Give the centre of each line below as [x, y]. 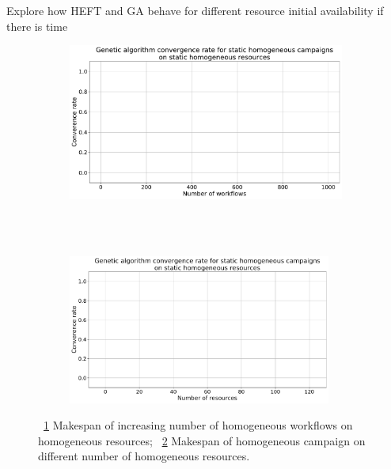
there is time [37, 26]
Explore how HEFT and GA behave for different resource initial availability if [195, 10]
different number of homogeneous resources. [144, 456]
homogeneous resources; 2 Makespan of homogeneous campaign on [202, 440]
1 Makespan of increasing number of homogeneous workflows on [198, 425]
